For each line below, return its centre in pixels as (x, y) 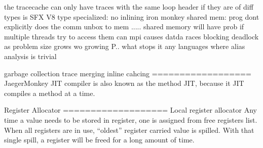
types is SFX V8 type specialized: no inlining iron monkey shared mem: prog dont (132, 16)
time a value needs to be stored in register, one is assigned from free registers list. (131, 119)
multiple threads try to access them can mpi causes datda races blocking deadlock (131, 36)
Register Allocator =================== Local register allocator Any (130, 110)
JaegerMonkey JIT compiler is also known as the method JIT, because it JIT (124, 83)
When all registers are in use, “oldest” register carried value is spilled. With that (129, 130)
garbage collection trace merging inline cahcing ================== (128, 73)
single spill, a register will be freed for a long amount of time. (99, 140)
